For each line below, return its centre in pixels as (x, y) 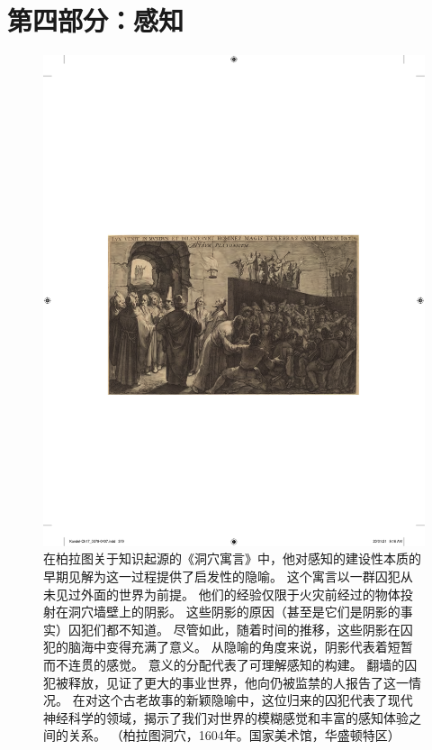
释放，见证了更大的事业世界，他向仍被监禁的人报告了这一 (238, 682)
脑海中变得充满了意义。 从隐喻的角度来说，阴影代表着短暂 (240, 647)
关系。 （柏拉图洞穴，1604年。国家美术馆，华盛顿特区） (234, 735)
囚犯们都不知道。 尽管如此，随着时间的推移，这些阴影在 (234, 629)
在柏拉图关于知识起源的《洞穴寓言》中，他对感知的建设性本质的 (232, 558)
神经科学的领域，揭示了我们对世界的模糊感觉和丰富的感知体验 (226, 717)
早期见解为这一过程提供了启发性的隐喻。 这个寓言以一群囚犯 (222, 576)
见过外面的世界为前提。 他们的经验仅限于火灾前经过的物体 (228, 594)
